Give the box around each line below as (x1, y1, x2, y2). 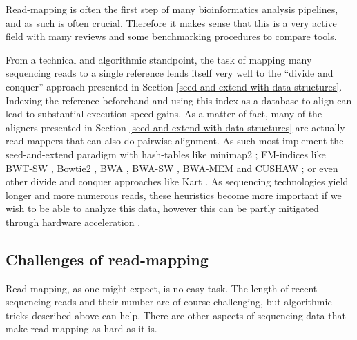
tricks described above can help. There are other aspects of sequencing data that (6, 308, 346, 322)
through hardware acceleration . (6, 214, 141, 229)
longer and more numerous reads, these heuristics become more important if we (6, 187, 342, 202)
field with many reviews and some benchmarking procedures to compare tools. (6, 29, 337, 44)
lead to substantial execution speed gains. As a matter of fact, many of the (6, 106, 322, 121)
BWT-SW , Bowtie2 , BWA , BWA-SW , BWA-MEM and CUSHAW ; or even (6, 160, 338, 175)
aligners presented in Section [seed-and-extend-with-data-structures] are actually (6, 120, 345, 134)
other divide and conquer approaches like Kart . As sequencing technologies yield (6, 174, 349, 189)
